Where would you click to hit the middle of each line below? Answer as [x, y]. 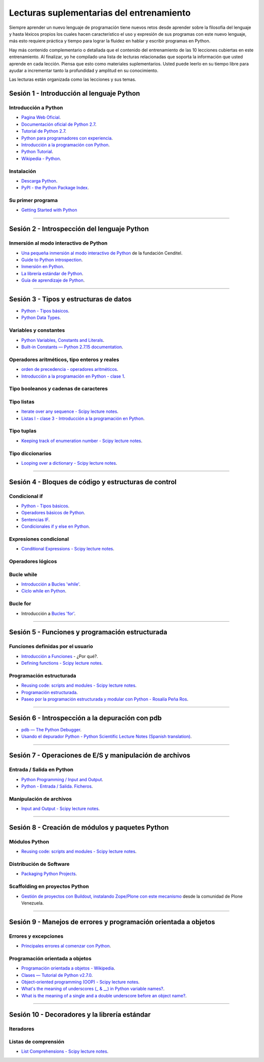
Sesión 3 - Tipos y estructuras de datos [70, 299]
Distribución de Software [39, 864]
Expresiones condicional [39, 539]
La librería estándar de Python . [52, 273]
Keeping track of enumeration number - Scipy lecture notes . [82, 441]
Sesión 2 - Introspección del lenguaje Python [79, 229]
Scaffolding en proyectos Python [49, 886]
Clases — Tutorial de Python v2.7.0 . [57, 975]
